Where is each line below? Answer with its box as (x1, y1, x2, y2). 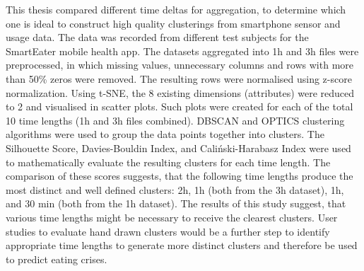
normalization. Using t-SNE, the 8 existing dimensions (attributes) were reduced (6, 85, 355, 100)
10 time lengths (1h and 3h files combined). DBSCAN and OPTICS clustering (6, 113, 345, 127)
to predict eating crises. (6, 251, 107, 266)
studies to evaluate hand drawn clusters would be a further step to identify (6, 224, 330, 238)
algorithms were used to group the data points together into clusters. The (6, 127, 324, 142)
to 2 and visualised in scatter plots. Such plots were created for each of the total (6, 99, 353, 114)
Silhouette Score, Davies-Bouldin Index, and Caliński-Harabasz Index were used (6, 140, 351, 155)
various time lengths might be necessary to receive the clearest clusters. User (6, 209, 338, 224)
